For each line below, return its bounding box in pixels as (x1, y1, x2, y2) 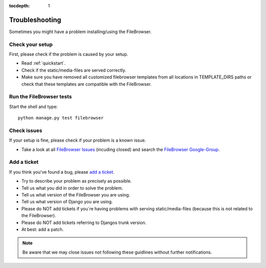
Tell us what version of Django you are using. (21, 199, 113, 205)
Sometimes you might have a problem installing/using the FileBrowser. (9, 29, 152, 35)
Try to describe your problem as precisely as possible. (21, 178, 132, 184)
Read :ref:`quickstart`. (21, 60, 66, 66)
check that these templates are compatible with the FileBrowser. (21, 81, 152, 87)
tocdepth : (9, 3, 30, 8)
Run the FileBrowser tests (9, 93, 72, 100)
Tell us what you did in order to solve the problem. (21, 185, 123, 191)
